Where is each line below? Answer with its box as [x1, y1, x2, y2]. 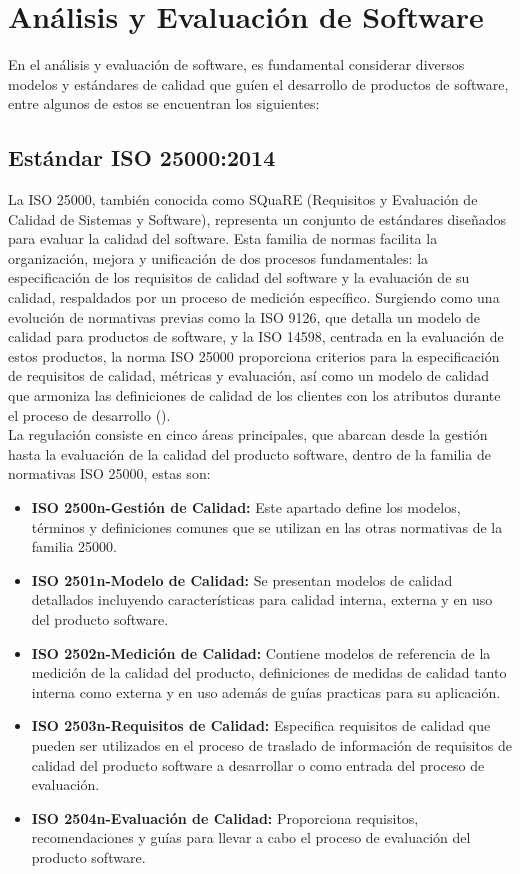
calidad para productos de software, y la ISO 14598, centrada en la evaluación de [8, 326, 504, 347]
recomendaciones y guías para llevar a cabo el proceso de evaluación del [31, 827, 471, 848]
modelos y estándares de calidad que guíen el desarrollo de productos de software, [8, 73, 509, 94]
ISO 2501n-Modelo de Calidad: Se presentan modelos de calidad [31, 569, 453, 590]
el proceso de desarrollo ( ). [8, 404, 171, 425]
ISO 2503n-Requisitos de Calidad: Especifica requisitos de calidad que [31, 715, 491, 736]
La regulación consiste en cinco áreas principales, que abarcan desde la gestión [8, 424, 488, 445]
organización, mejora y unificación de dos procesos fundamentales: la [8, 247, 429, 268]
